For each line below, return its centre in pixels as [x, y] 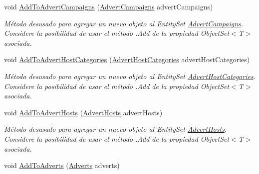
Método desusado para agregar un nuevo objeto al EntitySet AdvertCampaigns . [124, 23]
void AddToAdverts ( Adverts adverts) [62, 165]
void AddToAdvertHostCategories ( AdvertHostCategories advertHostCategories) [127, 59]
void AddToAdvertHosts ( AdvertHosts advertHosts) [83, 112]
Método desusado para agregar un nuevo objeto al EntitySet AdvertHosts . [116, 129]
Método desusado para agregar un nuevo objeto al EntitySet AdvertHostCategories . [130, 76]
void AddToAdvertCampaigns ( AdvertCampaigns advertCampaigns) [109, 6]
